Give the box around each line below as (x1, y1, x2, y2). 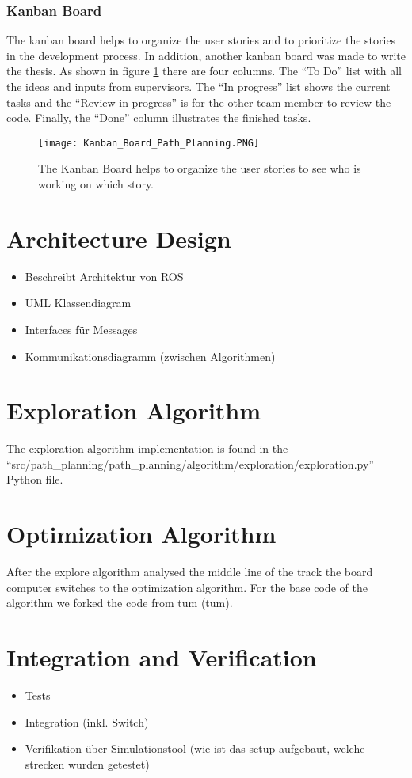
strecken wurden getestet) (25, 755, 150, 772)
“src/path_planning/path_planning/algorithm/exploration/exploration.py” (6, 455, 374, 472)
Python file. (6, 471, 63, 488)
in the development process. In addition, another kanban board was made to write (6, 47, 406, 63)
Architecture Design (6, 222, 231, 254)
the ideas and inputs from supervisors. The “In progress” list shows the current (6, 78, 391, 94)
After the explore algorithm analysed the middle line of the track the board (6, 564, 373, 580)
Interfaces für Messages (25, 321, 138, 337)
